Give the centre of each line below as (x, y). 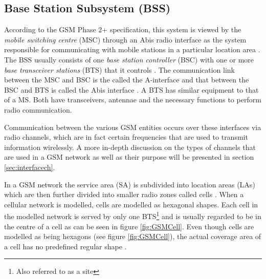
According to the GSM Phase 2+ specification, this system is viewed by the (123, 29)
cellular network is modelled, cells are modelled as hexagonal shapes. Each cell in (131, 204)
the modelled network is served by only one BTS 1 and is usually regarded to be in (133, 215)
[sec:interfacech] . (30, 167)
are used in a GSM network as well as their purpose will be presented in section (129, 157)
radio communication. (38, 109)
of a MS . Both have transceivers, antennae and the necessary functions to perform (133, 100)
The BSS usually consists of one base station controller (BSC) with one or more (129, 59)
